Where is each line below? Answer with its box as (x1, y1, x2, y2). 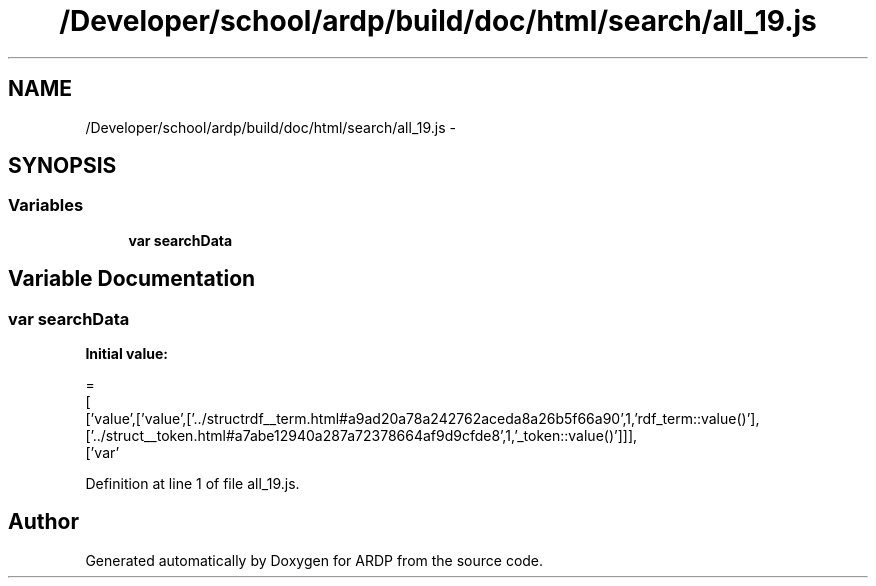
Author (8, 509, 79, 535)
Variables (8, 195, 84, 216)
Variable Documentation (8, 266, 256, 292)
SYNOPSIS (8, 153, 117, 179)
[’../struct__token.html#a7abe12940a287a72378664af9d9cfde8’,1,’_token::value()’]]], (85, 427, 638, 445)
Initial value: (85, 345, 168, 363)
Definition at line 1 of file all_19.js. (85, 475, 300, 493)
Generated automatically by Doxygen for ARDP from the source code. (85, 551, 544, 569)
